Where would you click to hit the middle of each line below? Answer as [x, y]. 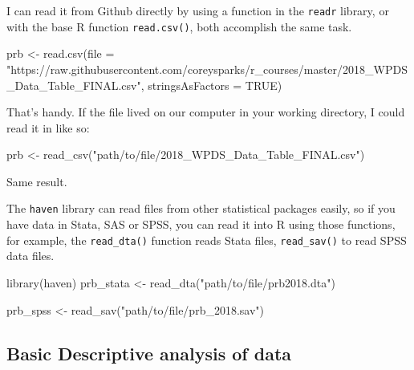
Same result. [37, 181]
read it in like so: [48, 127]
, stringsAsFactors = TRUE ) [211, 85]
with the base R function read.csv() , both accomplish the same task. [179, 26]
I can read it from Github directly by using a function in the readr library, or [198, 10]
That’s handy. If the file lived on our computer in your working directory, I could [206, 112]
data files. [30, 256]
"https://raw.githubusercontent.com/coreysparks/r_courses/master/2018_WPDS [207, 69]
